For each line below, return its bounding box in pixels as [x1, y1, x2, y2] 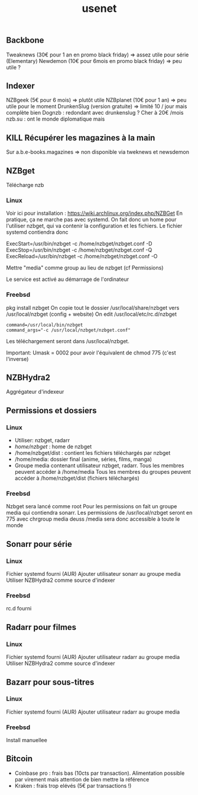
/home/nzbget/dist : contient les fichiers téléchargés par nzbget [14, 449, 171, 457]
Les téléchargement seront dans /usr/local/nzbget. [6, 337, 130, 344]
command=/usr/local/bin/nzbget [6, 322, 83, 328]
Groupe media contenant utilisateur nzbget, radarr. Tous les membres [14, 462, 184, 469]
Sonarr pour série [6, 539, 72, 549]
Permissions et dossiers [6, 406, 97, 416]
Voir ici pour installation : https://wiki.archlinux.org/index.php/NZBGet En [6, 210, 183, 217]
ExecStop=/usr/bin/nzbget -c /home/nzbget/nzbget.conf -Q [6, 246, 152, 254]
